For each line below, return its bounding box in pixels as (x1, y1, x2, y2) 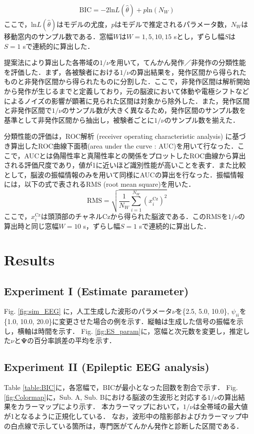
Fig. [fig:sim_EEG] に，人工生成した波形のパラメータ (4, 306, 172, 316)
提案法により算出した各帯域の (4, 57, 100, 67)
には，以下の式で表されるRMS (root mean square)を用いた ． (4, 179, 195, 189)
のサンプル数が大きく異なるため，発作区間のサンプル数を (62, 105, 246, 115)
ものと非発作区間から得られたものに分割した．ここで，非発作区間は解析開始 (4, 76, 250, 87)
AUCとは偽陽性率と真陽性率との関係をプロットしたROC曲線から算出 (24, 150, 246, 160)
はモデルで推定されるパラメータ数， (114, 19, 231, 29)
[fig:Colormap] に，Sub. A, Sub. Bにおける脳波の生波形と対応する (4, 391, 208, 402)
